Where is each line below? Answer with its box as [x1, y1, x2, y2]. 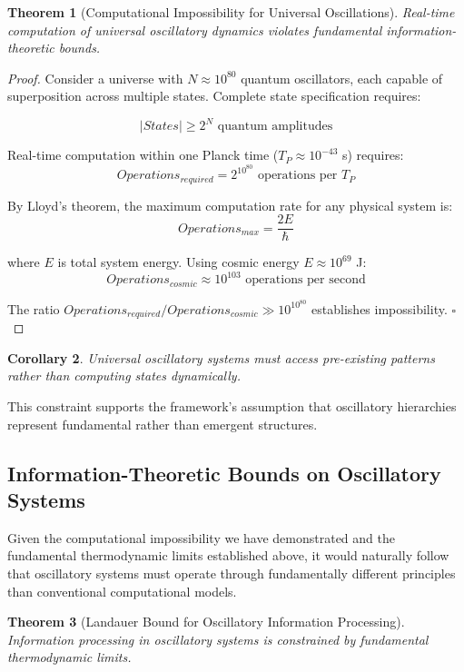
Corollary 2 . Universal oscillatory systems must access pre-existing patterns [7, 348, 435, 367]
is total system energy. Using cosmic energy [57, 252, 300, 272]
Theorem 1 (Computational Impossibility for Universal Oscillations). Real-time [7, 3, 455, 21]
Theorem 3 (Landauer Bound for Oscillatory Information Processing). [7, 612, 405, 631]
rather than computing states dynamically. [7, 366, 241, 385]
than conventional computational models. [7, 581, 237, 600]
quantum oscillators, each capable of [241, 68, 443, 87]
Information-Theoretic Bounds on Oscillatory [7, 459, 441, 487]
